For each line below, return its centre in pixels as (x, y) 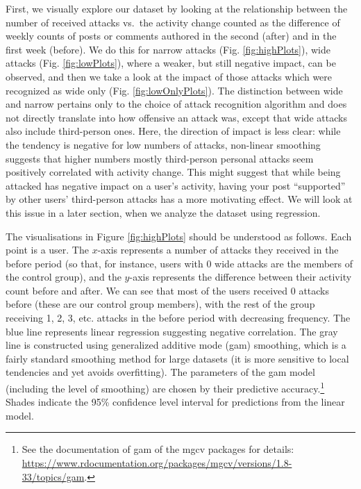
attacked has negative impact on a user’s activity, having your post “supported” (176, 185)
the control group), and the (64, 277)
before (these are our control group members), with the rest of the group (160, 304)
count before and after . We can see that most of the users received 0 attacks (168, 290)
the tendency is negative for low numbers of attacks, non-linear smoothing (163, 144)
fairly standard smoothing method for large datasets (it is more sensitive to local (177, 358)
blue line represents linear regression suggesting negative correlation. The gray (172, 331)
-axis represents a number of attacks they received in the (218, 250)
